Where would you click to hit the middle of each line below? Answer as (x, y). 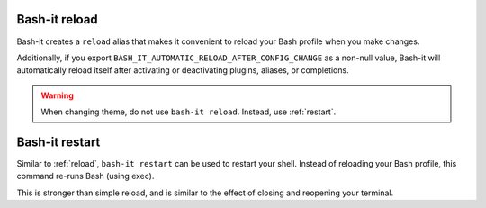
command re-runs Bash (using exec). (85, 176)
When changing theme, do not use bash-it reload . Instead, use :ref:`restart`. (189, 112)
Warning (57, 95)
